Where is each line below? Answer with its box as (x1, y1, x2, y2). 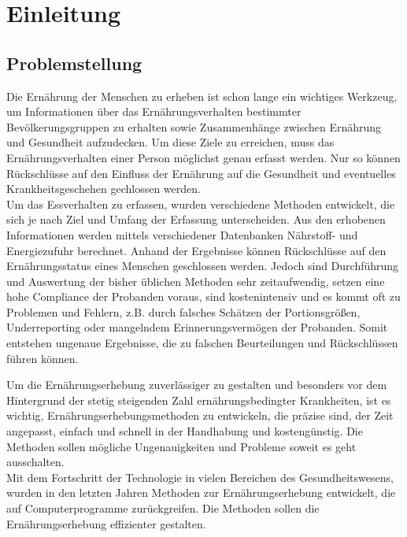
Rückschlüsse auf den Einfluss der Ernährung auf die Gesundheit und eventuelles (6, 165, 396, 181)
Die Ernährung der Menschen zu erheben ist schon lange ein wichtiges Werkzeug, (6, 87, 398, 104)
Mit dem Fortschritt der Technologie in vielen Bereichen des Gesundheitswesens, (6, 468, 394, 485)
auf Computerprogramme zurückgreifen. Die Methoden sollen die (6, 500, 320, 517)
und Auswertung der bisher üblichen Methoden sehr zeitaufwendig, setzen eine (6, 272, 385, 289)
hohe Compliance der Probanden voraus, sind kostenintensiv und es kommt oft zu (6, 288, 401, 305)
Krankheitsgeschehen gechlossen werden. (6, 180, 201, 197)
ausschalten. (6, 454, 65, 470)
